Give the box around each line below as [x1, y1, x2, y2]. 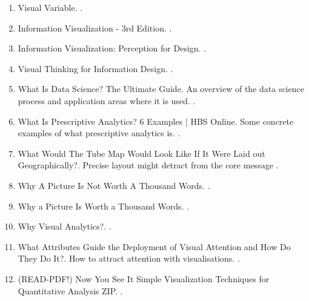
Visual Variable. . [18, 1, 83, 13]
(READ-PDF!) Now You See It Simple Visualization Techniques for [18, 272, 270, 285]
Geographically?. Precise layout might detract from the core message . [18, 159, 279, 171]
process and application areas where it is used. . [18, 94, 196, 107]
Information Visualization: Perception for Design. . [18, 42, 207, 55]
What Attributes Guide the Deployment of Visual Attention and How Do [18, 240, 291, 253]
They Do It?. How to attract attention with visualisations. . [18, 252, 240, 265]
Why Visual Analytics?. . [18, 220, 111, 233]
